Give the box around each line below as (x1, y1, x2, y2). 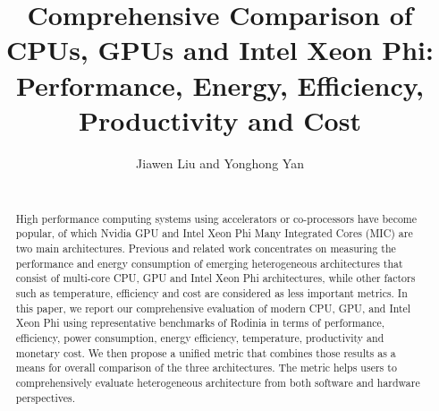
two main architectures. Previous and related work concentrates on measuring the (15, 240, 396, 255)
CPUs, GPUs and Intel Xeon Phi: (6, 31, 434, 68)
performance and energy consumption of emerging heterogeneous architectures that (15, 255, 403, 270)
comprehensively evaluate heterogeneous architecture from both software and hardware (15, 374, 420, 390)
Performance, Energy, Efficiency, (15, 66, 424, 103)
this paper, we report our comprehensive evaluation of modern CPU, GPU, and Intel (15, 300, 411, 315)
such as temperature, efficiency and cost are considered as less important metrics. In (15, 285, 408, 300)
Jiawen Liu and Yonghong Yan (136, 153, 304, 172)
